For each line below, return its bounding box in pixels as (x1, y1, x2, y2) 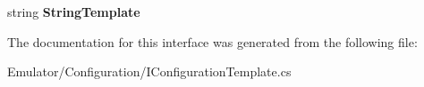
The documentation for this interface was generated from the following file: (7, 32, 418, 51)
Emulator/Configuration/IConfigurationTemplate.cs (7, 62, 292, 81)
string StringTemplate (7, 3, 140, 20)
